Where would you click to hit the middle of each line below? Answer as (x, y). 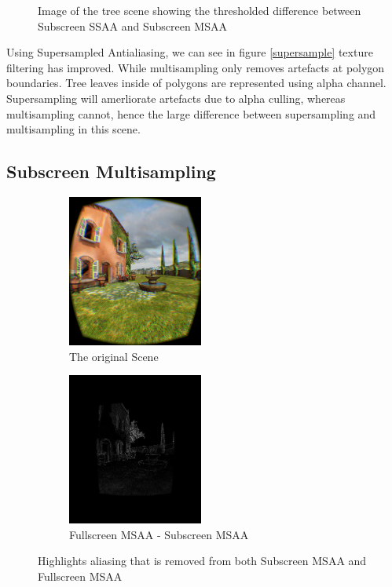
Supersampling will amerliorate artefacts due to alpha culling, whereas (176, 98)
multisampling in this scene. (73, 129)
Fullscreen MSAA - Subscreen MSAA (159, 534)
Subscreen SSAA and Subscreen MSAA (132, 26)
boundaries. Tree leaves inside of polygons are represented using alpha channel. (196, 83)
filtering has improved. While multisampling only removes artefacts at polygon (196, 67)
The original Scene (114, 356)
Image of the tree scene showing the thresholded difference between (200, 10)
